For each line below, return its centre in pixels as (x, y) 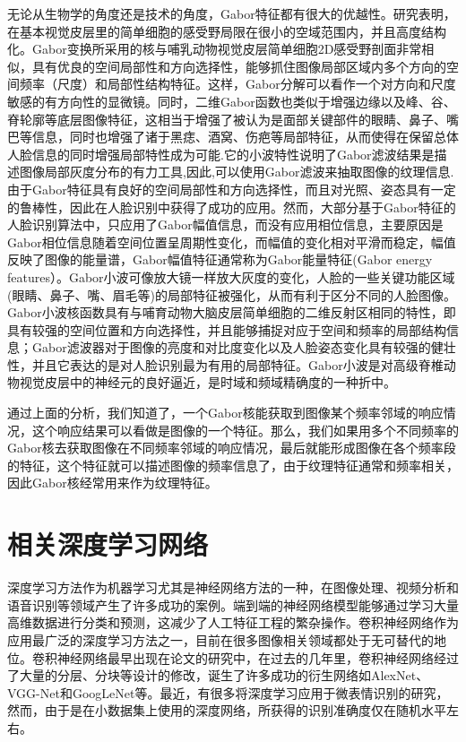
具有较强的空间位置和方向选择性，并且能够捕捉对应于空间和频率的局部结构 (227, 329)
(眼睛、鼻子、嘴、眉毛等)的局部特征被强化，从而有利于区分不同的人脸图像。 (232, 294)
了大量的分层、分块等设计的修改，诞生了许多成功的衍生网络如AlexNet (212, 675)
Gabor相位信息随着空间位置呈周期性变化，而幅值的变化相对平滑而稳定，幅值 (232, 242)
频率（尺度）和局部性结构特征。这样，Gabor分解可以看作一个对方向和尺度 (237, 84)
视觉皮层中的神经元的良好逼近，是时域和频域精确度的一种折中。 (207, 382)
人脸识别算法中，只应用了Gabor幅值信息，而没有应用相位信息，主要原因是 (225, 224)
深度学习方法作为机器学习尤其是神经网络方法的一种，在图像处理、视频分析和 (233, 587)
